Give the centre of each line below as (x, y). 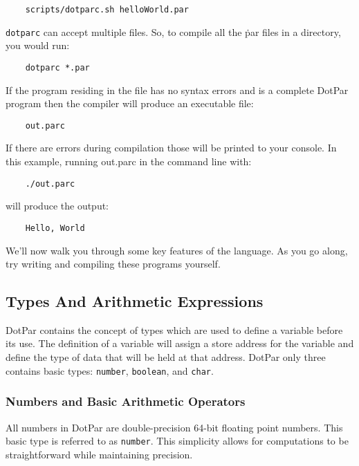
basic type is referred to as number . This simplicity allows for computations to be (177, 441)
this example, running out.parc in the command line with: (129, 161)
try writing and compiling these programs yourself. (113, 264)
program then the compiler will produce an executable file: (130, 103)
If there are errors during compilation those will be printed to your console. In (171, 148)
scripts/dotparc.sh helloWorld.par (107, 10)
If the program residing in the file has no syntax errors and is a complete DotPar (177, 90)
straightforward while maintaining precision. (99, 454)
